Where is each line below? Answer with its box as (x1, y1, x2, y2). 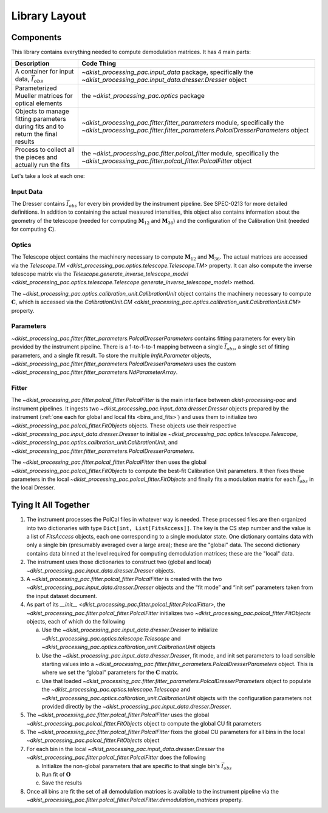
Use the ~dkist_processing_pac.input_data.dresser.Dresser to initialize (41, 626, 218, 634)
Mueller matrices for (15, 91, 73, 100)
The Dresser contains (11, 200, 66, 207)
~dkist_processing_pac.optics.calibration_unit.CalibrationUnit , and (11, 439, 178, 446)
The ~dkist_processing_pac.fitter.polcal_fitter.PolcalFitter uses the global (26, 711, 210, 719)
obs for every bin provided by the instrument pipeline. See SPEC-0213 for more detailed (69, 200, 288, 209)
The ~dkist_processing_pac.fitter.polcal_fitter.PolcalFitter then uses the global (11, 458, 207, 466)
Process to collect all (15, 145, 75, 154)
